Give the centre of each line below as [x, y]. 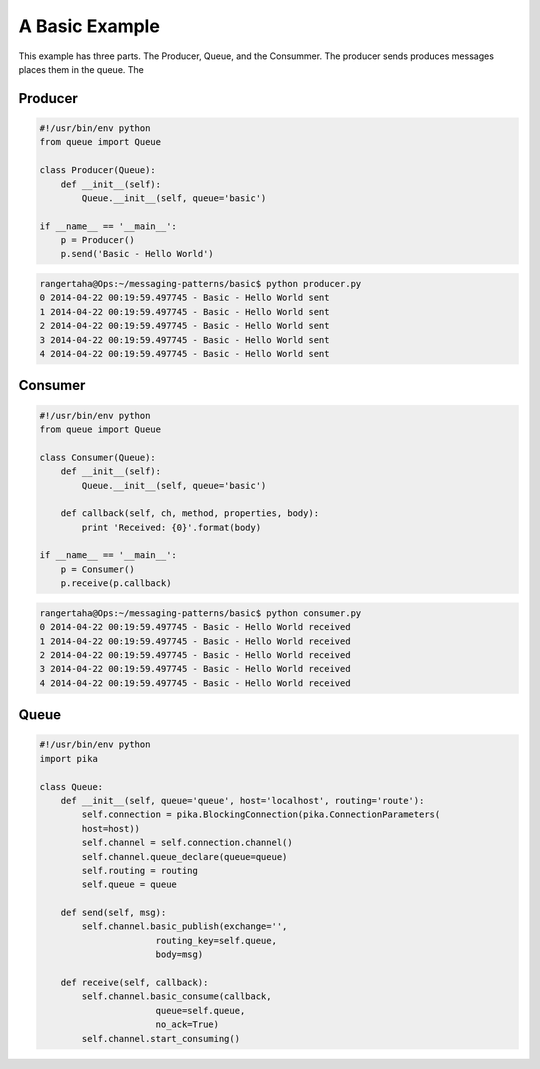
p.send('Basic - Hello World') [137, 254]
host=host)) [110, 828]
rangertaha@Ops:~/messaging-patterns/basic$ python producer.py [200, 284]
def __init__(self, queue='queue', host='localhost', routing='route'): [242, 800]
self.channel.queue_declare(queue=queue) [184, 856]
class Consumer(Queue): [98, 457]
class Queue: [71, 786]
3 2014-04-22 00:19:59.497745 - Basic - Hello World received [195, 669]
